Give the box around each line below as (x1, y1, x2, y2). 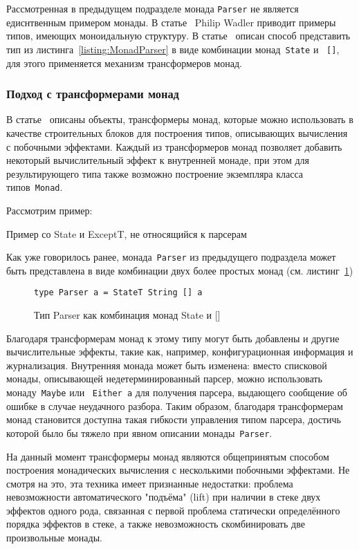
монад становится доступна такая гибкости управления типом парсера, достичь (6, 412, 342, 427)
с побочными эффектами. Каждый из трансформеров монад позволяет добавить (6, 139, 342, 153)
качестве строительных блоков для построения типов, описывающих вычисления (6, 125, 348, 140)
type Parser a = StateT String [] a (34, 288, 203, 298)
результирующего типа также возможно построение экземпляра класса (6, 166, 304, 180)
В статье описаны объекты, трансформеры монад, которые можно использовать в (6, 112, 353, 127)
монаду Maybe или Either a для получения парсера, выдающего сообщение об (6, 385, 347, 399)
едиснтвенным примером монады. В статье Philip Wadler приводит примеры (6, 15, 336, 29)
